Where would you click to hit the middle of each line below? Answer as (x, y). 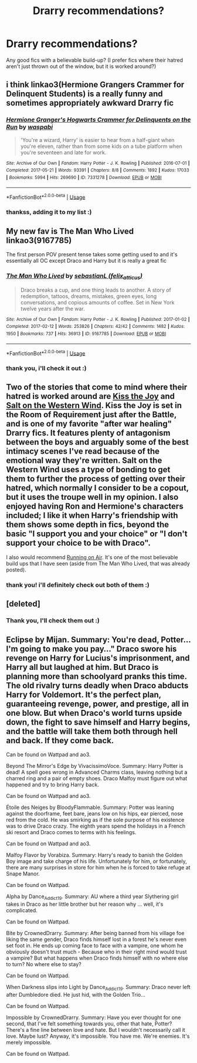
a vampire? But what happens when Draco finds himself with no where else (97, 958)
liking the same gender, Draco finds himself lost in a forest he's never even (96, 939)
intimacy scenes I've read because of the (83, 451)
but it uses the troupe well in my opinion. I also (92, 497)
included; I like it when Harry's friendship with (92, 515)
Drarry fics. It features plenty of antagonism (88, 433)
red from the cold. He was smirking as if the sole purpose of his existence (95, 820)
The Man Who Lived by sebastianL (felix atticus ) (74, 276)
